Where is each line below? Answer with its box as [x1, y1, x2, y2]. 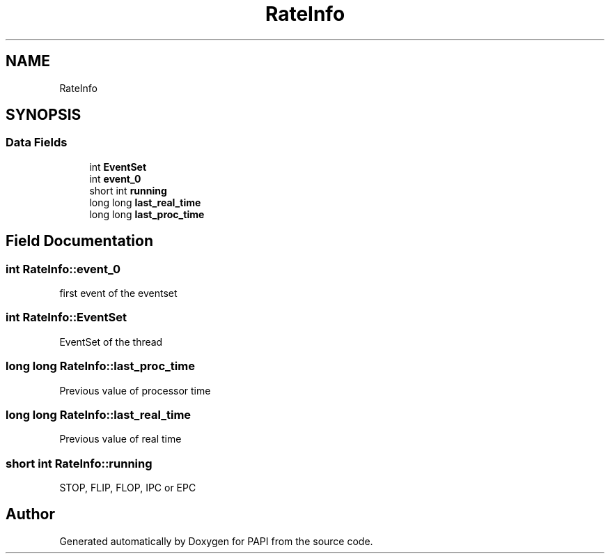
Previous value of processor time [59, 384, 211, 397]
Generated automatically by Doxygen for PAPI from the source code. [59, 535, 373, 547]
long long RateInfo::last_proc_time [6, 359, 195, 374]
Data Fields [6, 135, 68, 150]
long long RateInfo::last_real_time [6, 407, 191, 422]
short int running [89, 184, 167, 197]
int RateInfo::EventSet [6, 310, 127, 325]
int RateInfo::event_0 [6, 261, 121, 276]
